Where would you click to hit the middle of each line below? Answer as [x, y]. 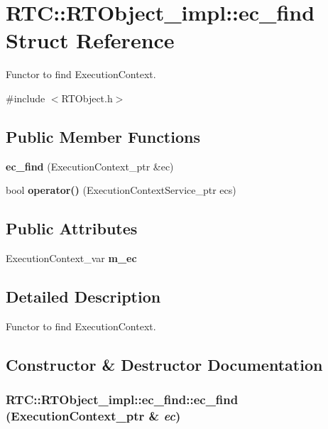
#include [26, 98]
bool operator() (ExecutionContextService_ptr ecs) [121, 190]
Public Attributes [72, 228]
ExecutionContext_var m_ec [71, 258]
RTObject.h [87, 98]
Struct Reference [90, 40]
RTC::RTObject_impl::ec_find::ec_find [122, 400]
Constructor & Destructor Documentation [164, 364]
